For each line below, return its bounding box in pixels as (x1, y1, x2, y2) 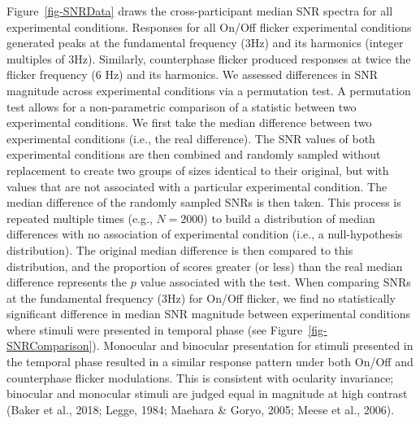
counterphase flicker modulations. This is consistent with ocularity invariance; (6, 369, 394, 386)
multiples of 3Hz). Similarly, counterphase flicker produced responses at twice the (6, 50, 411, 67)
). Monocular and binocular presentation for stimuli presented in (92, 337, 414, 354)
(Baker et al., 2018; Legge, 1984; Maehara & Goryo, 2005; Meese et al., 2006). (6, 400, 395, 417)
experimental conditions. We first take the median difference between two (6, 114, 372, 131)
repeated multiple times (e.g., (6, 209, 153, 226)
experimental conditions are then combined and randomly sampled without (6, 146, 381, 163)
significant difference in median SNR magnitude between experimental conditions (6, 305, 411, 322)
